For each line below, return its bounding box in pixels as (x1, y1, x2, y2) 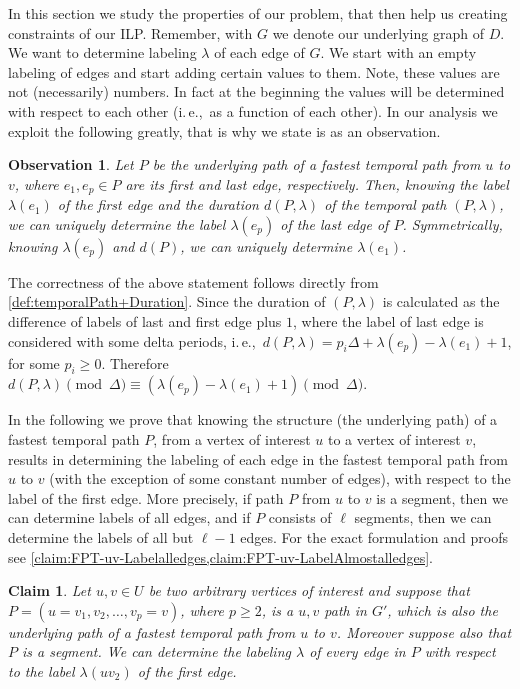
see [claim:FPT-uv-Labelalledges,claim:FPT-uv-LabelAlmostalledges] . (8, 546, 433, 567)
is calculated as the (382, 291, 500, 312)
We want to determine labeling (8, 42, 197, 63)
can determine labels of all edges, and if (8, 507, 251, 528)
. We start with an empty (320, 42, 477, 63)
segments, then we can (354, 507, 492, 528)
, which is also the (387, 599, 498, 620)
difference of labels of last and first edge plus (8, 310, 282, 331)
